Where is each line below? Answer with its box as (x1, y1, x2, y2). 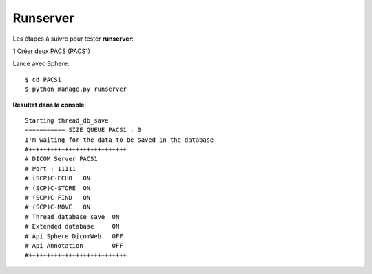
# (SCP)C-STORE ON (25, 184, 91, 192)
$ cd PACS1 (25, 76, 62, 83)
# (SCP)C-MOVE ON (25, 203, 91, 211)
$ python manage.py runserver (25, 85, 127, 93)
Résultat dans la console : (12, 101, 86, 109)
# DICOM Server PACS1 (25, 155, 98, 163)
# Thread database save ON (25, 213, 120, 220)
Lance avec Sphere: (12, 59, 70, 68)
